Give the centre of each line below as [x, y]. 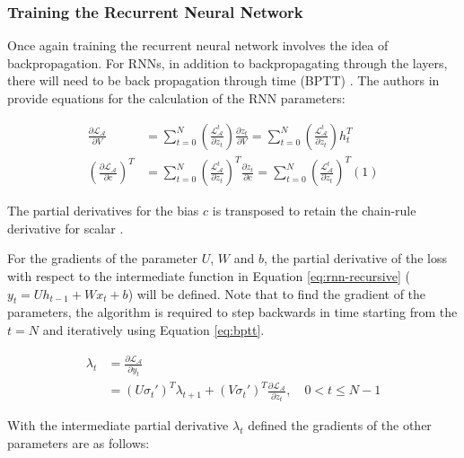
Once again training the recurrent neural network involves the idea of [198, 45]
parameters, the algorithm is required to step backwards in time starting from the [232, 312]
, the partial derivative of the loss [355, 258]
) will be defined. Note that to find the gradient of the [277, 293]
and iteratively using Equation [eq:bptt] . [153, 329]
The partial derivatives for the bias [103, 211]
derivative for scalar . [66, 228]
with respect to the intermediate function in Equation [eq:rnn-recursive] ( [209, 275]
